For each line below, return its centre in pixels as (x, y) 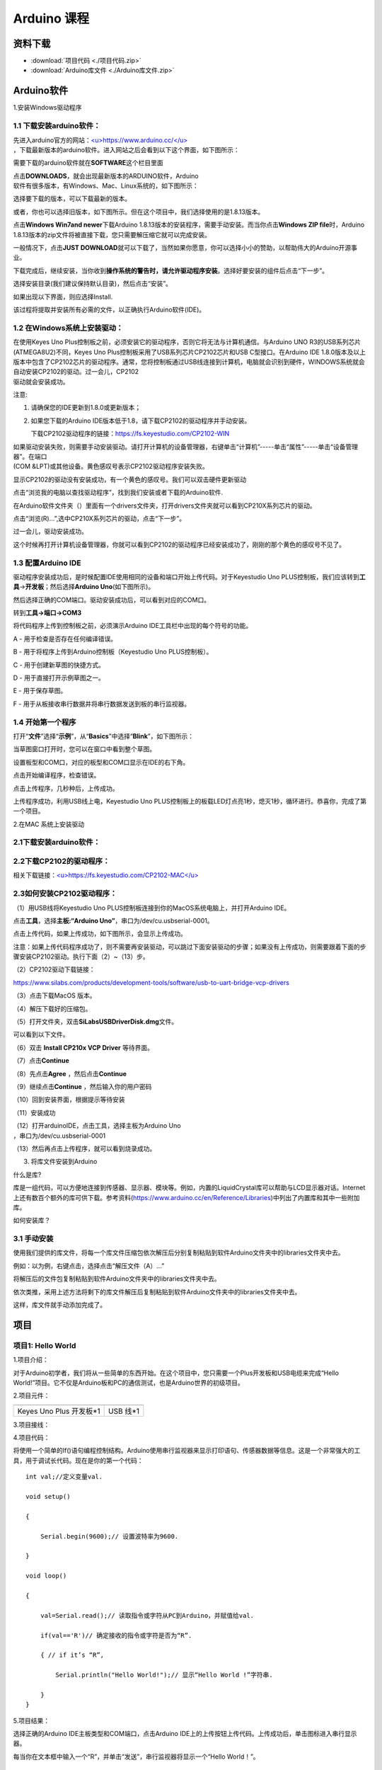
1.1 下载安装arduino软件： (57, 126)
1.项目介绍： (31, 1360)
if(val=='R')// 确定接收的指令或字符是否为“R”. (116, 1635)
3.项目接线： (31, 1424)
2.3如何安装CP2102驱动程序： (65, 893)
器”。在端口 (30, 457)
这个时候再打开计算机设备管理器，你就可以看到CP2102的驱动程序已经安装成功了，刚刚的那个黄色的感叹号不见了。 (179, 544)
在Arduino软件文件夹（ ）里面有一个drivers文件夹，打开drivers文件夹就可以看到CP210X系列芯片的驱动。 (164, 506)
